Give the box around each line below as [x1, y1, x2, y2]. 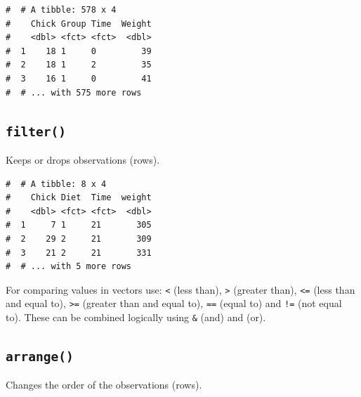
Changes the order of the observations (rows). [6, 377, 202, 392]
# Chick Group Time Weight [6, 18, 152, 29]
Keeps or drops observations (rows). [6, 152, 160, 167]
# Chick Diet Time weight [6, 193, 152, 203]
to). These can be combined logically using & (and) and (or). [6, 310, 266, 324]
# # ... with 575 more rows [6, 87, 142, 98]
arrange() [6, 349, 74, 365]
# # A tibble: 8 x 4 [6, 178, 107, 189]
